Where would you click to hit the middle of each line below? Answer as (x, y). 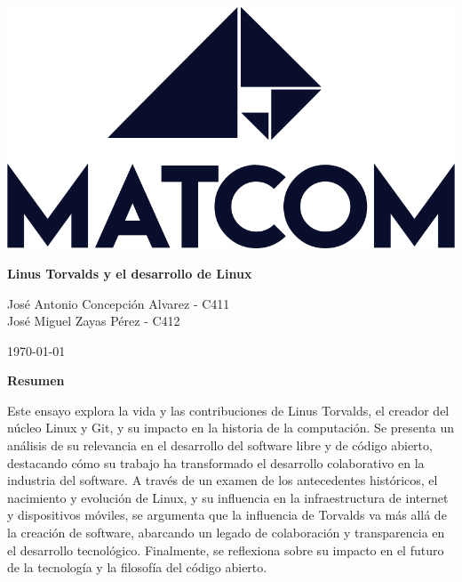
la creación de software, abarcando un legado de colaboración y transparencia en (226, 533)
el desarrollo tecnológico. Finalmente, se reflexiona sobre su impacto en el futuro (226, 550)
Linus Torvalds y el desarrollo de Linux (130, 273)
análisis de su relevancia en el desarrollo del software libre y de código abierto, (220, 445)
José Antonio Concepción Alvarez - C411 (119, 303)
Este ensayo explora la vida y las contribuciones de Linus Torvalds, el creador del (228, 410)
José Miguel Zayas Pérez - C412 (94, 321)
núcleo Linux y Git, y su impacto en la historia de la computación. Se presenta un (231, 428)
